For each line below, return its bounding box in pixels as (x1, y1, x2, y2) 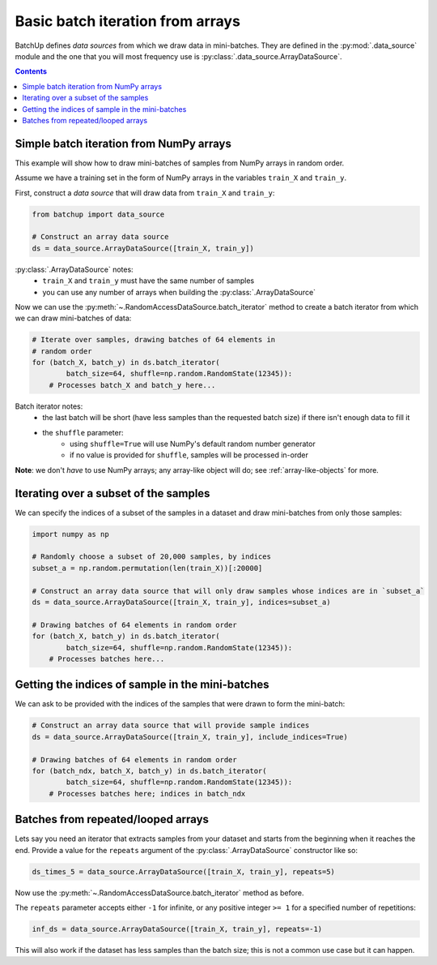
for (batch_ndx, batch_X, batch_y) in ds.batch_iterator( (32, 766, 267, 775)
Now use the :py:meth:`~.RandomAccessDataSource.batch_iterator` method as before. (15, 888, 304, 898)
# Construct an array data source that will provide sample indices (32, 721, 310, 730)
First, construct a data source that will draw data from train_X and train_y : (15, 187, 275, 198)
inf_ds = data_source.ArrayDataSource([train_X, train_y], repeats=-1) (32, 924, 323, 934)
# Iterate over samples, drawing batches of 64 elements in (32, 335, 276, 345)
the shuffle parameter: (42, 427, 124, 437)
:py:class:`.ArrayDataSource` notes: (15, 264, 134, 274)
